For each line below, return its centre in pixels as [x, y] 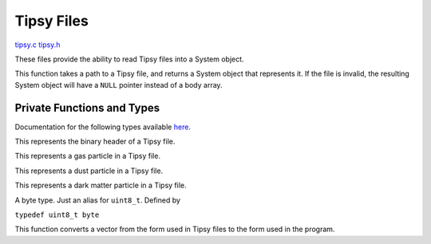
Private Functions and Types [87, 108]
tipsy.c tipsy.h [38, 45]
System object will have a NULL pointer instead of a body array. [119, 85]
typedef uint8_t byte [57, 214]
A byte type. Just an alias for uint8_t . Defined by [98, 200]
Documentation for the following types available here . [103, 127]
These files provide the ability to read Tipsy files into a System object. [129, 59]
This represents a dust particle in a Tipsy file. [89, 171]
